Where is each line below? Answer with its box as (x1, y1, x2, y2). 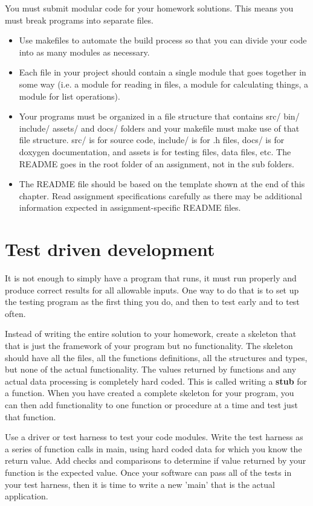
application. (5, 490, 48, 502)
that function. (5, 410, 56, 423)
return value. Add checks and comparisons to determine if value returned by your (5, 454, 306, 467)
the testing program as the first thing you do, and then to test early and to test (5, 295, 300, 308)
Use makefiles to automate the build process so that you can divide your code (19, 34, 307, 46)
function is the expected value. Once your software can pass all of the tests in (5, 466, 292, 478)
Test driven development (5, 237, 215, 261)
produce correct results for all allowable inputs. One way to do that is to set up (5, 283, 299, 296)
